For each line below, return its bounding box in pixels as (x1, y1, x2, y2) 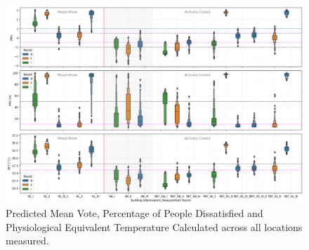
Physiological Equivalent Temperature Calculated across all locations (6, 219, 303, 234)
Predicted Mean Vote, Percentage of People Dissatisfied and (6, 206, 263, 221)
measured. (6, 233, 49, 248)
